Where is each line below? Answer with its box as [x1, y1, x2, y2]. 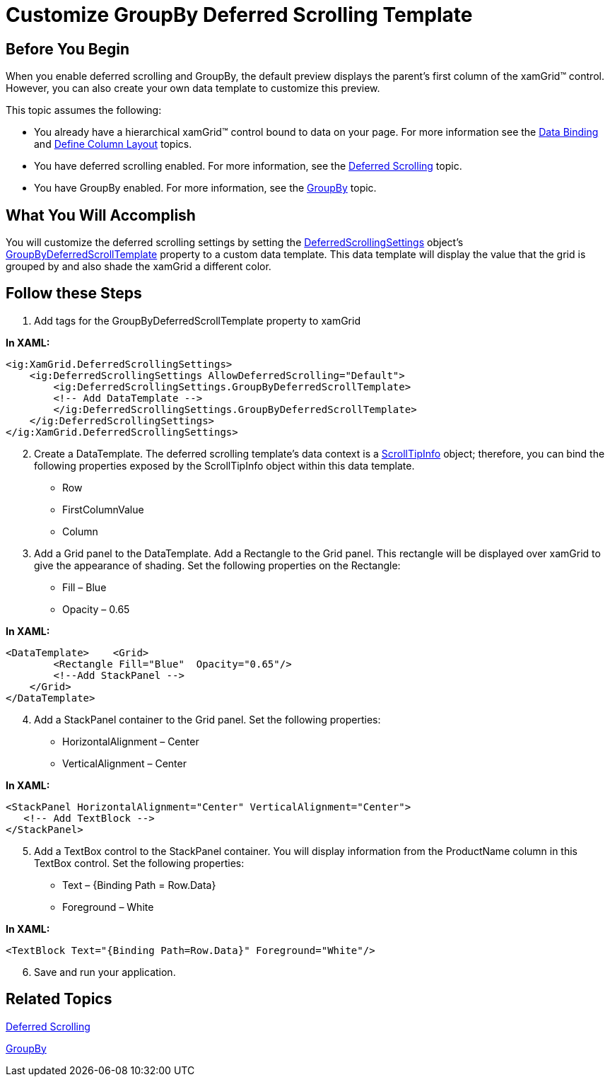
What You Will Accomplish [6, 206, 196, 224]
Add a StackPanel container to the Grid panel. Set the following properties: [34, 713, 381, 726]
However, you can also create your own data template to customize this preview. [6, 82, 380, 95]
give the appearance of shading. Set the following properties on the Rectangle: [34, 559, 401, 571]
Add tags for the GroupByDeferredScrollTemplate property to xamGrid [34, 314, 360, 327]
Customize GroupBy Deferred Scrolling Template [6, 3, 473, 27]
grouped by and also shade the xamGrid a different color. [6, 260, 271, 273]
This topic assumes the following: [6, 104, 162, 117]
